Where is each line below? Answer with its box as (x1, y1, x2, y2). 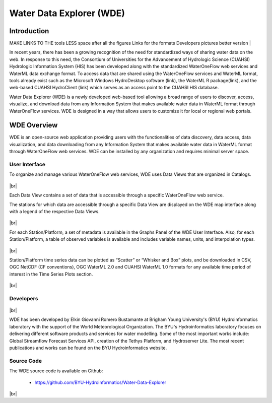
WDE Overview (9, 121, 58, 129)
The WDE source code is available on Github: (9, 368, 103, 374)
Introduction (9, 27, 49, 35)
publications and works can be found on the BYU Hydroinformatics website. (9, 345, 167, 351)
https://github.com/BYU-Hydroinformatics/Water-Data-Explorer (34, 379, 166, 385)
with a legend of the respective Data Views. (9, 208, 100, 214)
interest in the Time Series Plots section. (9, 271, 93, 277)
